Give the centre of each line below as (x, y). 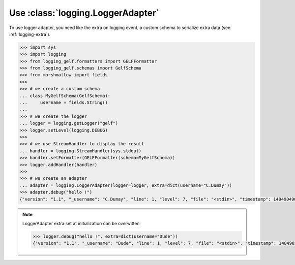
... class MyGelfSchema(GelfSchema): (65, 96)
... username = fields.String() (64, 103)
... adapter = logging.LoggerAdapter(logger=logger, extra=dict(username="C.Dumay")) (126, 185)
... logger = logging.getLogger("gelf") (69, 123)
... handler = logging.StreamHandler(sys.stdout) (80, 151)
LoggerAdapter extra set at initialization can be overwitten (81, 223)
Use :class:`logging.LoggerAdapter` (84, 13)
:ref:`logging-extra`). (30, 34)
